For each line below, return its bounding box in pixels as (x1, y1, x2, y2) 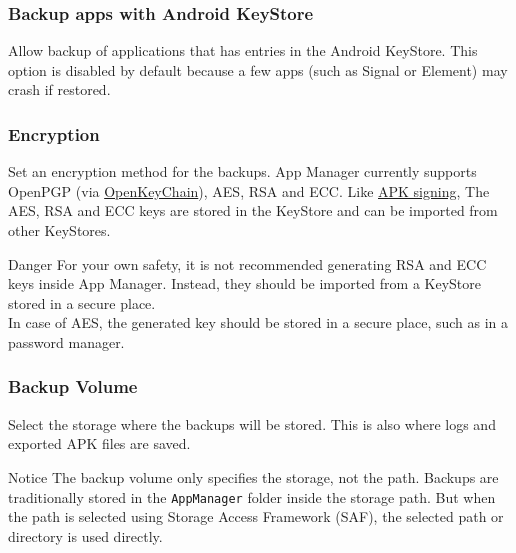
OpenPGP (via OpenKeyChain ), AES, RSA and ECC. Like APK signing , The (8, 180, 490, 201)
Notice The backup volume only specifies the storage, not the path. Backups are (8, 466, 499, 487)
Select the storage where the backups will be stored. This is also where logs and (8, 413, 496, 434)
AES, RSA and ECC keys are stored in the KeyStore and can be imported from (8, 200, 498, 221)
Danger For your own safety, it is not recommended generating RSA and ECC (8, 253, 487, 274)
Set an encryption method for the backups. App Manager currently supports (8, 161, 477, 182)
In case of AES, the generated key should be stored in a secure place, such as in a (8, 312, 509, 333)
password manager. (8, 331, 125, 352)
